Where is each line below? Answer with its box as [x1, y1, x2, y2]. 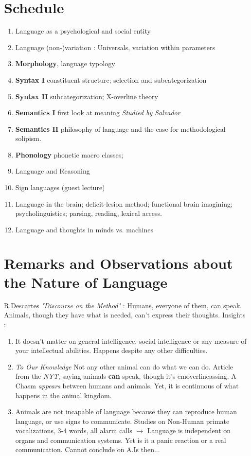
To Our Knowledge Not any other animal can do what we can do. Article [15, 361, 233, 371]
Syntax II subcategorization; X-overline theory [15, 91, 158, 101]
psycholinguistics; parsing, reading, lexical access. [15, 208, 162, 218]
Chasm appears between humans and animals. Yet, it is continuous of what [15, 380, 239, 390]
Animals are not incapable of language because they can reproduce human [15, 406, 237, 417]
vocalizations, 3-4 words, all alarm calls [15, 425, 132, 436]
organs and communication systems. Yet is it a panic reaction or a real [15, 435, 226, 445]
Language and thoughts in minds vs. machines [15, 224, 154, 234]
